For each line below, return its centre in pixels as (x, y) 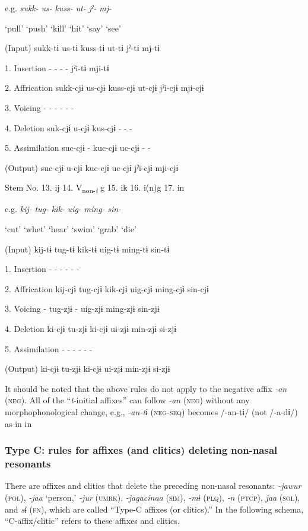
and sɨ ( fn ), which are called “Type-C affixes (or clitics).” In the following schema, (154, 509)
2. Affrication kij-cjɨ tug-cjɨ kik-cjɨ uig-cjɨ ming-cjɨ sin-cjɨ (107, 288)
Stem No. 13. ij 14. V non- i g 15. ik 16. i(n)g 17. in (95, 188)
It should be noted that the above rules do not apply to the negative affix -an (146, 388)
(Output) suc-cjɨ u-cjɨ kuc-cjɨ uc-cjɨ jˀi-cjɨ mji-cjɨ (92, 167)
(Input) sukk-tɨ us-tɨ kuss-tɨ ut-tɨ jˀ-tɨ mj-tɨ (82, 48)
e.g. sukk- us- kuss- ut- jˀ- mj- (58, 8)
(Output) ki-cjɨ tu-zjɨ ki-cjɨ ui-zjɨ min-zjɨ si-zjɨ (88, 369)
